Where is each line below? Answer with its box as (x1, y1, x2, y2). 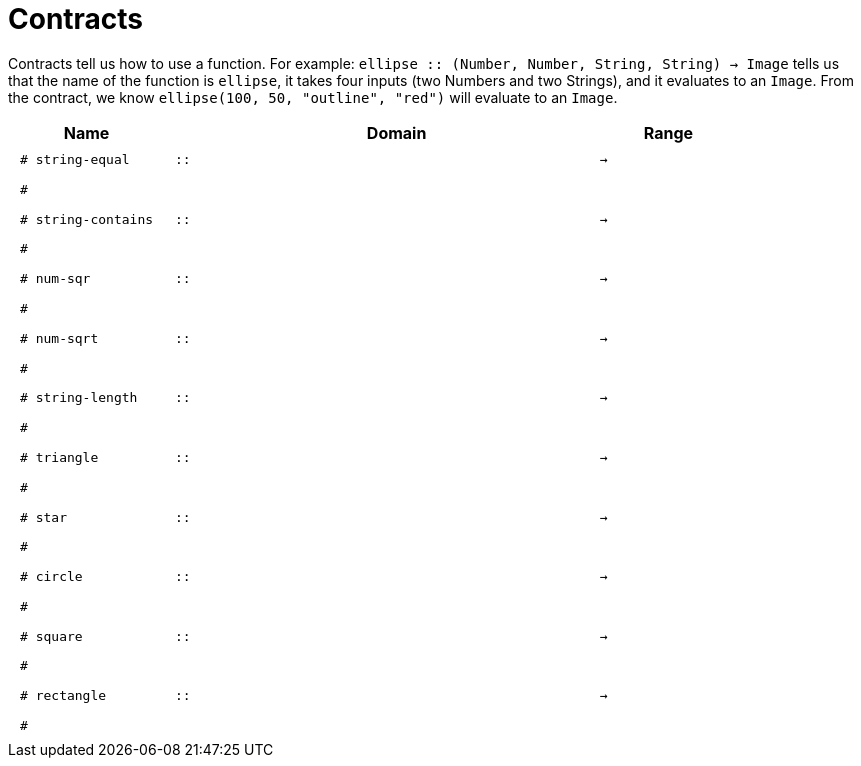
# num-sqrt (20, 330, 99, 346)
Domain (366, 122, 427, 143)
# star (20, 509, 67, 525)
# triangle (20, 449, 99, 465)
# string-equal (20, 152, 130, 168)
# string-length (20, 390, 138, 406)
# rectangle (20, 688, 107, 704)
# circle (20, 569, 83, 585)
